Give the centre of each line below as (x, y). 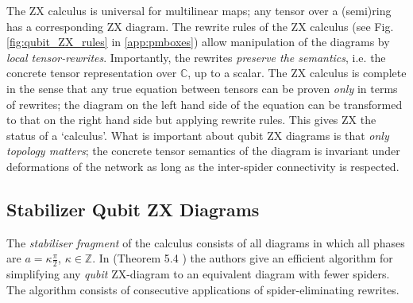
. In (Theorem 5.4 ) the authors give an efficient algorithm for (243, 258)
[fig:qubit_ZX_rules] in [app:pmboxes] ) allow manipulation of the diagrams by (198, 42)
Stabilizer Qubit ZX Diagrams (133, 209)
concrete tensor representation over (92, 73)
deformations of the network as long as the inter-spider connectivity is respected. (203, 166)
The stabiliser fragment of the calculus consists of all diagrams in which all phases (206, 242)
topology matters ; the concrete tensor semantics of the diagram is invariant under (203, 151)
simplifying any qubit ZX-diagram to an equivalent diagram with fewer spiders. (198, 274)
